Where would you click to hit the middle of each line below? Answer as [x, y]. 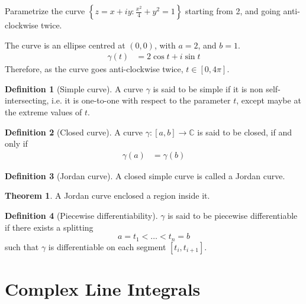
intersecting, [27, 100]
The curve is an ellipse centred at [65, 45]
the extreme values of [44, 112]
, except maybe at [269, 100]
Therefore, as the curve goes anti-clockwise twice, [94, 69]
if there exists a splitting [49, 227]
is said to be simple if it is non [208, 88]
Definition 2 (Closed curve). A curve [74, 132]
